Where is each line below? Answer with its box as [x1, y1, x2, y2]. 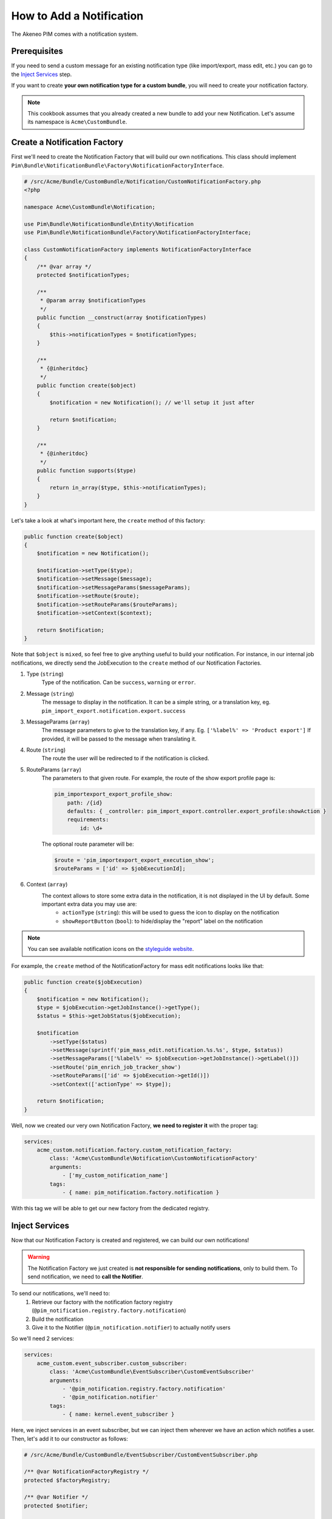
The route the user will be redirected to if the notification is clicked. [41, 755, 209, 762]
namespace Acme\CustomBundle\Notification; [24, 204, 156, 210]
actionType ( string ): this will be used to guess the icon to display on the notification [62, 909, 279, 916]
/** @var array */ [36, 263, 92, 270]
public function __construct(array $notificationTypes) [36, 314, 207, 321]
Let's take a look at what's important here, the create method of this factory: [11, 516, 206, 524]
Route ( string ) [26, 746, 66, 753]
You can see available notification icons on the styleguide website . [27, 945, 194, 953]
